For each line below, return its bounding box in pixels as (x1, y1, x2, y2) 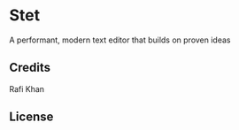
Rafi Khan (9, 83, 45, 94)
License (9, 110, 54, 125)
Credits (9, 60, 51, 75)
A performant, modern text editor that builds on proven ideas (9, 34, 231, 45)
